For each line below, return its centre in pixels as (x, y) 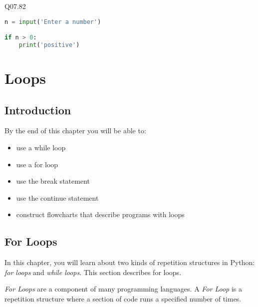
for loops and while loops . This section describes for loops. (93, 272)
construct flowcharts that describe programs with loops (100, 214)
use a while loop (41, 148)
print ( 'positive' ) (49, 45)
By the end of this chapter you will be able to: (75, 131)
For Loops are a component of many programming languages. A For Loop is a (124, 289)
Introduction (38, 110)
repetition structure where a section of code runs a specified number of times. (123, 299)
